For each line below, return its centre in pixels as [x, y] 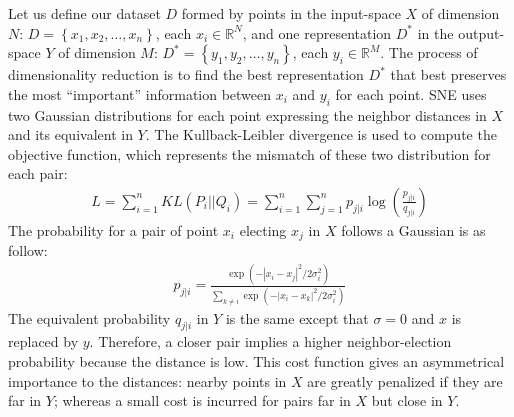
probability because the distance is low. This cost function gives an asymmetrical [256, 361]
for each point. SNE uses [411, 93]
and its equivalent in [70, 134]
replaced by [43, 341]
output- [481, 32]
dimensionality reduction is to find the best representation [186, 74]
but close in [407, 400]
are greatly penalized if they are [405, 380]
